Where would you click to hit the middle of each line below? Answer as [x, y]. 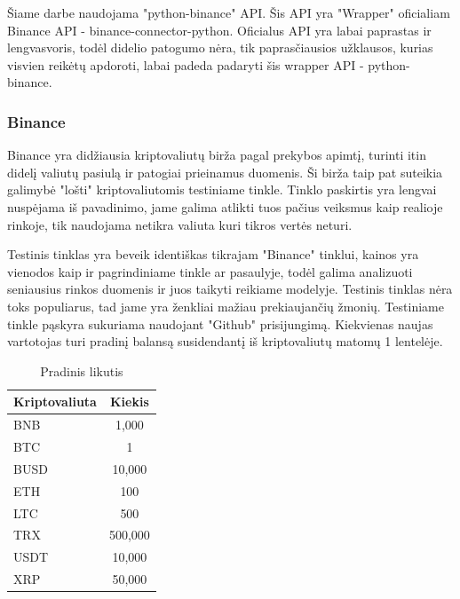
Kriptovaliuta [55, 402]
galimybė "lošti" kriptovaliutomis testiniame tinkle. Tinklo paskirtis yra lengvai [222, 189]
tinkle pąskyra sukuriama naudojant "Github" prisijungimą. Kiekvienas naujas [220, 323]
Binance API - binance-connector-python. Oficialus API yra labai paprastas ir [219, 30]
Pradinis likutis [82, 370]
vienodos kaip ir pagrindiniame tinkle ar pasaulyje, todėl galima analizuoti [210, 271]
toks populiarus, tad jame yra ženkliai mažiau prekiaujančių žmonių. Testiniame [226, 306]
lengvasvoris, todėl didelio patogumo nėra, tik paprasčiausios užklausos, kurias [220, 47]
